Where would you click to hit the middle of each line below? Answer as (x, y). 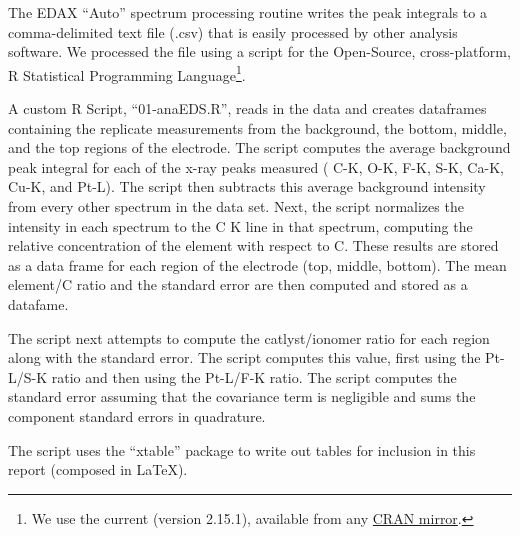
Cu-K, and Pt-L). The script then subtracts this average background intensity (247, 186)
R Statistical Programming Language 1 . (127, 73)
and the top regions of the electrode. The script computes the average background (259, 147)
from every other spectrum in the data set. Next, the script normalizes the (236, 206)
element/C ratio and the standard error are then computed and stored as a (238, 284)
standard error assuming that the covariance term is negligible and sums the (242, 396)
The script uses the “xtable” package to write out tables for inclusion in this (242, 449)
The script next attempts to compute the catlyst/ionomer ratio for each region (249, 337)
